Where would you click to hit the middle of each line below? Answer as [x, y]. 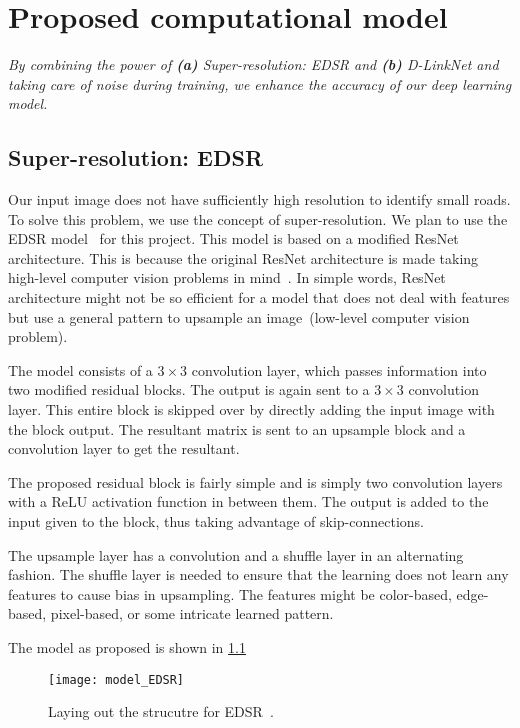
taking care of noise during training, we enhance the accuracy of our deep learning [260, 83]
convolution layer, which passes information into [339, 369]
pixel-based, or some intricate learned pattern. [192, 613]
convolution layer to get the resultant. [124, 448]
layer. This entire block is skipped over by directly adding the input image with [251, 409]
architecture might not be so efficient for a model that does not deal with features [259, 297]
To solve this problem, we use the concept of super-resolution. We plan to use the [258, 218]
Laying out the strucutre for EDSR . [161, 711]
